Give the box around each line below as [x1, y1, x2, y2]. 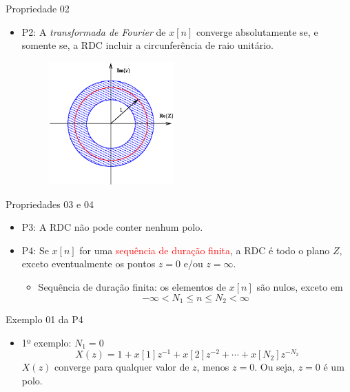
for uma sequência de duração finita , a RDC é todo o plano [79, 243, 330, 257]
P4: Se [21, 243, 49, 257]
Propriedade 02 [6, 1, 70, 15]
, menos [196, 360, 229, 374]
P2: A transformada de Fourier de [21, 24, 166, 39]
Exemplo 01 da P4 [6, 312, 83, 327]
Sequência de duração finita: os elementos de [38, 280, 226, 294]
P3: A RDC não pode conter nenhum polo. [21, 220, 203, 234]
